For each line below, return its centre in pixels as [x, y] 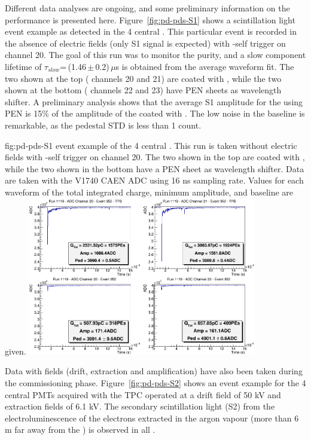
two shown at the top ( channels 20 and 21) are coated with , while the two [143, 78]
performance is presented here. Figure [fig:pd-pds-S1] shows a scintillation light [150, 19]
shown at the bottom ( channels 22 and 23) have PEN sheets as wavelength [143, 90]
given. [16, 351]
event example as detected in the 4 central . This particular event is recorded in [151, 31]
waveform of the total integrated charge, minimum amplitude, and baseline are [149, 192]
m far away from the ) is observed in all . [80, 430]
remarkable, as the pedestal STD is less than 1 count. [103, 125]
